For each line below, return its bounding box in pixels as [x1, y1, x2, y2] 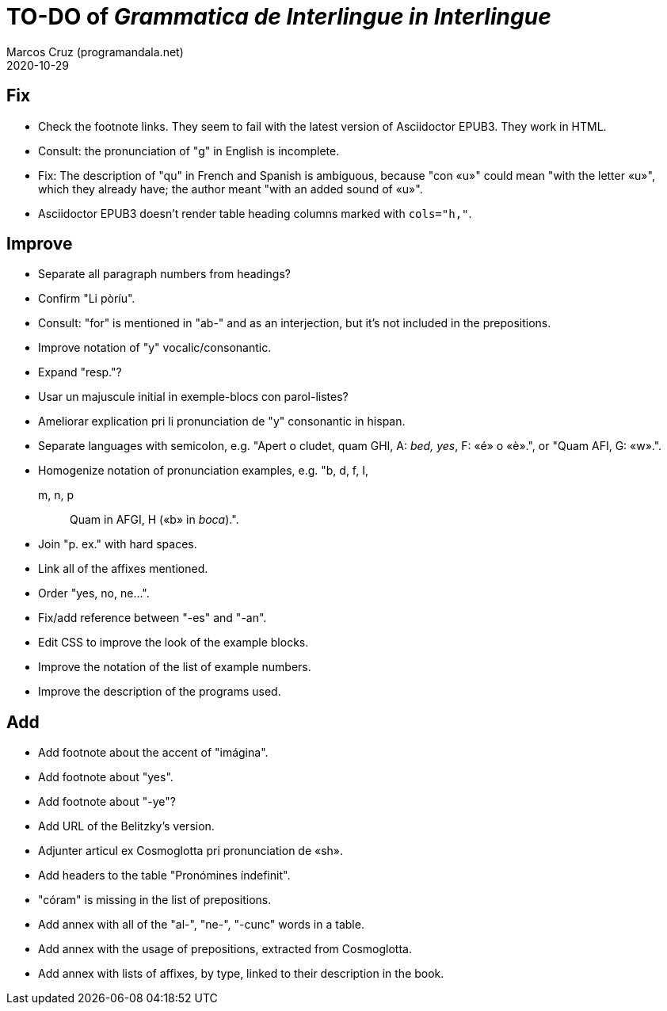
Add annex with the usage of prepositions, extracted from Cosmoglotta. [38, 942, 412, 956]
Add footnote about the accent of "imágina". [38, 746, 269, 760]
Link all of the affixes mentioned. [38, 562, 208, 576]
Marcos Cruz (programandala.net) [6, 44, 184, 59]
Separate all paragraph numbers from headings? [38, 267, 291, 281]
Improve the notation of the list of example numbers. [38, 660, 311, 674]
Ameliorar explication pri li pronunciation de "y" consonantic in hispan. [38, 414, 406, 429]
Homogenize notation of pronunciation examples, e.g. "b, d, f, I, [38, 464, 369, 478]
